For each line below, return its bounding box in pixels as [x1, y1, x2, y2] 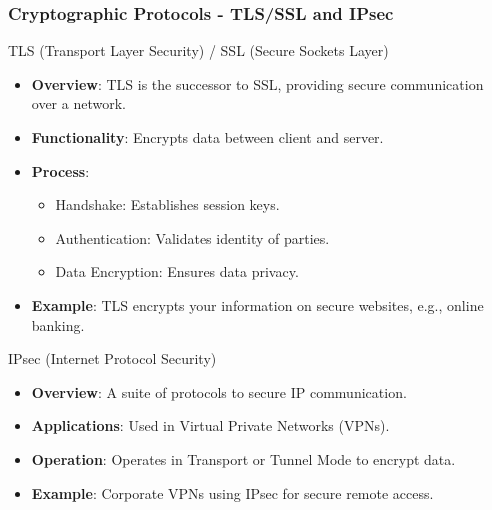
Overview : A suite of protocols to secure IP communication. [31, 381, 407, 402]
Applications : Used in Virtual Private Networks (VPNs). [31, 415, 390, 436]
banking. [31, 314, 85, 335]
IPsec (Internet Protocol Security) [8, 348, 217, 369]
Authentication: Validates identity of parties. [55, 227, 330, 248]
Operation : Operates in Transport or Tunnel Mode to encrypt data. [31, 448, 456, 469]
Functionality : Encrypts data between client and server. [31, 127, 384, 147]
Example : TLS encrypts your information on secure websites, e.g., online [31, 294, 484, 315]
